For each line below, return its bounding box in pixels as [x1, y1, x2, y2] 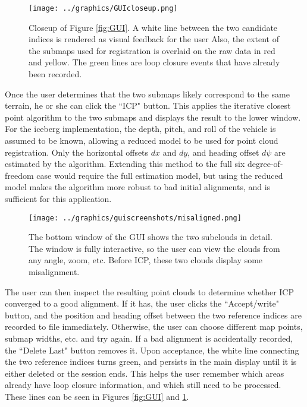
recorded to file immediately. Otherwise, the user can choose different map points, [5, 320, 303, 333]
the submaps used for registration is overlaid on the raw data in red [29, 44, 275, 56]
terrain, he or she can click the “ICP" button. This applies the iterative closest [5, 99, 291, 112]
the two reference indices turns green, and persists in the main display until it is [5, 355, 297, 368]
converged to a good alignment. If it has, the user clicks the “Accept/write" [5, 297, 279, 310]
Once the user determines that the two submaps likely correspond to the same [5, 87, 290, 100]
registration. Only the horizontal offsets [5, 146, 149, 158]
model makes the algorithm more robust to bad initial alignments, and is [5, 181, 271, 193]
